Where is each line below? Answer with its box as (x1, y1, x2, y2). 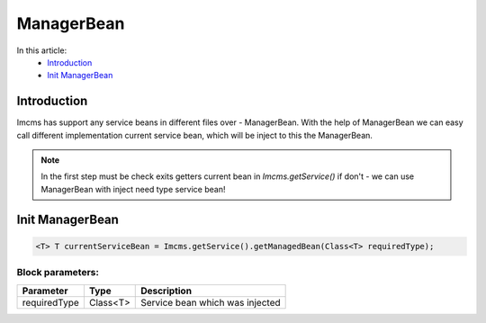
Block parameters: (16, 266, 99, 279)
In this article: (16, 45, 67, 56)
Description (140, 284, 193, 297)
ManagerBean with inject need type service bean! (40, 184, 226, 194)
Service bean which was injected (140, 296, 281, 309)
